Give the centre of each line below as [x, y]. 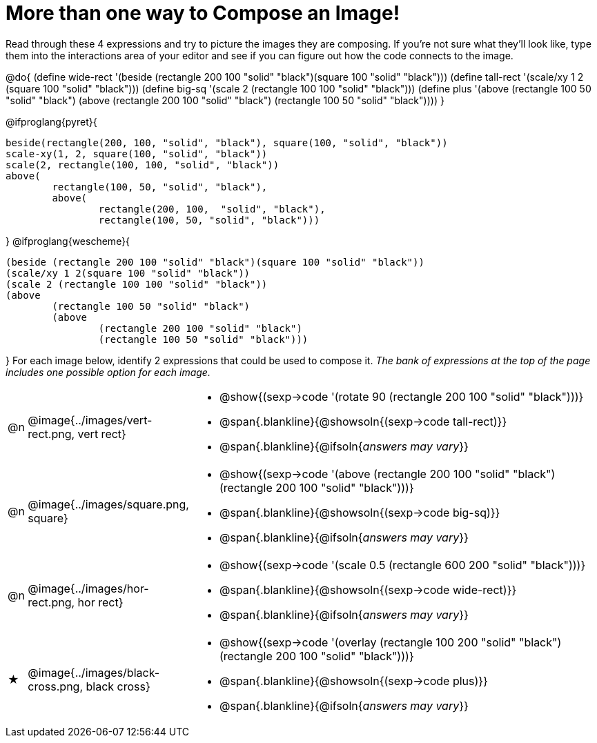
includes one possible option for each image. [108, 372]
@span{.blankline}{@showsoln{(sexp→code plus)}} [353, 681]
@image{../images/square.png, [108, 504]
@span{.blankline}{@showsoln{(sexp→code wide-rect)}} [368, 590]
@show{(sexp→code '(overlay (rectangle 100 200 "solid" [368, 642]
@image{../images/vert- [90, 420]
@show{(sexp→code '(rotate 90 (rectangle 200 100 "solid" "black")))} [401, 396]
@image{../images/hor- [88, 588]
